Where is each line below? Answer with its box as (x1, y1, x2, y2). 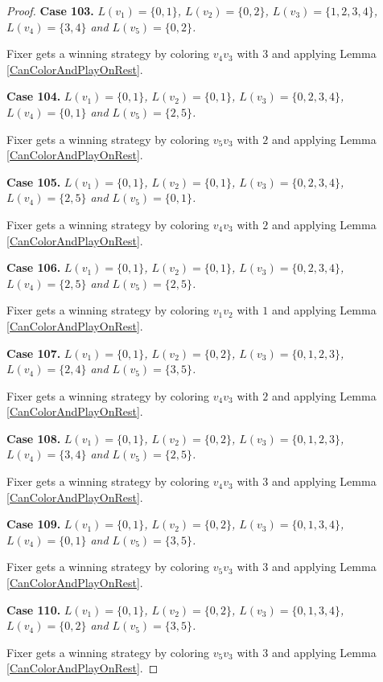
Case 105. (6, 173, 61, 190)
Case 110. (6, 601, 61, 618)
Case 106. (6, 259, 61, 276)
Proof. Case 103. (6, 2, 94, 18)
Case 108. (6, 429, 61, 446)
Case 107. (6, 344, 61, 361)
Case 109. (6, 516, 61, 532)
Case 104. (6, 88, 61, 105)
